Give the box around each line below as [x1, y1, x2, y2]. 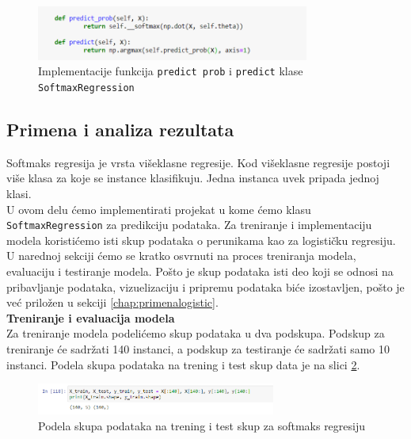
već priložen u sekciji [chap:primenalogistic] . [6, 294, 219, 311]
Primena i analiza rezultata [6, 116, 234, 141]
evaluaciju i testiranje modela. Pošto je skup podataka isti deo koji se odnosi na [6, 262, 394, 279]
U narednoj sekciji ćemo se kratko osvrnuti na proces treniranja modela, [6, 247, 356, 264]
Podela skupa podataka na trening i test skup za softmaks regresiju [38, 417, 366, 433]
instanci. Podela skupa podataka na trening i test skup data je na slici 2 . [6, 356, 360, 372]
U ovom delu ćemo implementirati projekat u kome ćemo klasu [6, 200, 311, 217]
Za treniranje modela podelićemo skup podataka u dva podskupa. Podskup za [6, 325, 385, 342]
